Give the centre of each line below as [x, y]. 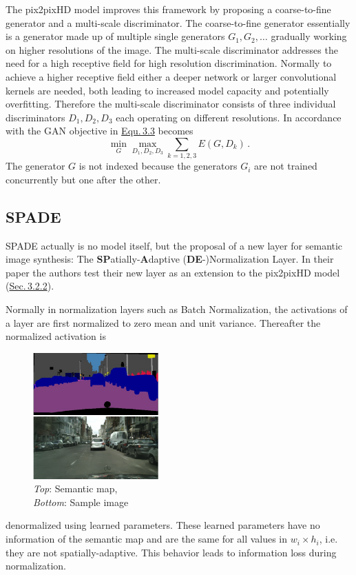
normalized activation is [56, 336]
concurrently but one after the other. [83, 179]
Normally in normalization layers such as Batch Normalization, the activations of [177, 309]
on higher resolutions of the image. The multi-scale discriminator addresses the [172, 49]
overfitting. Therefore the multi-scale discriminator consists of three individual [171, 104]
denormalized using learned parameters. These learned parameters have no [163, 525]
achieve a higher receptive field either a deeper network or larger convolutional [171, 76]
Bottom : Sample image [81, 502]
